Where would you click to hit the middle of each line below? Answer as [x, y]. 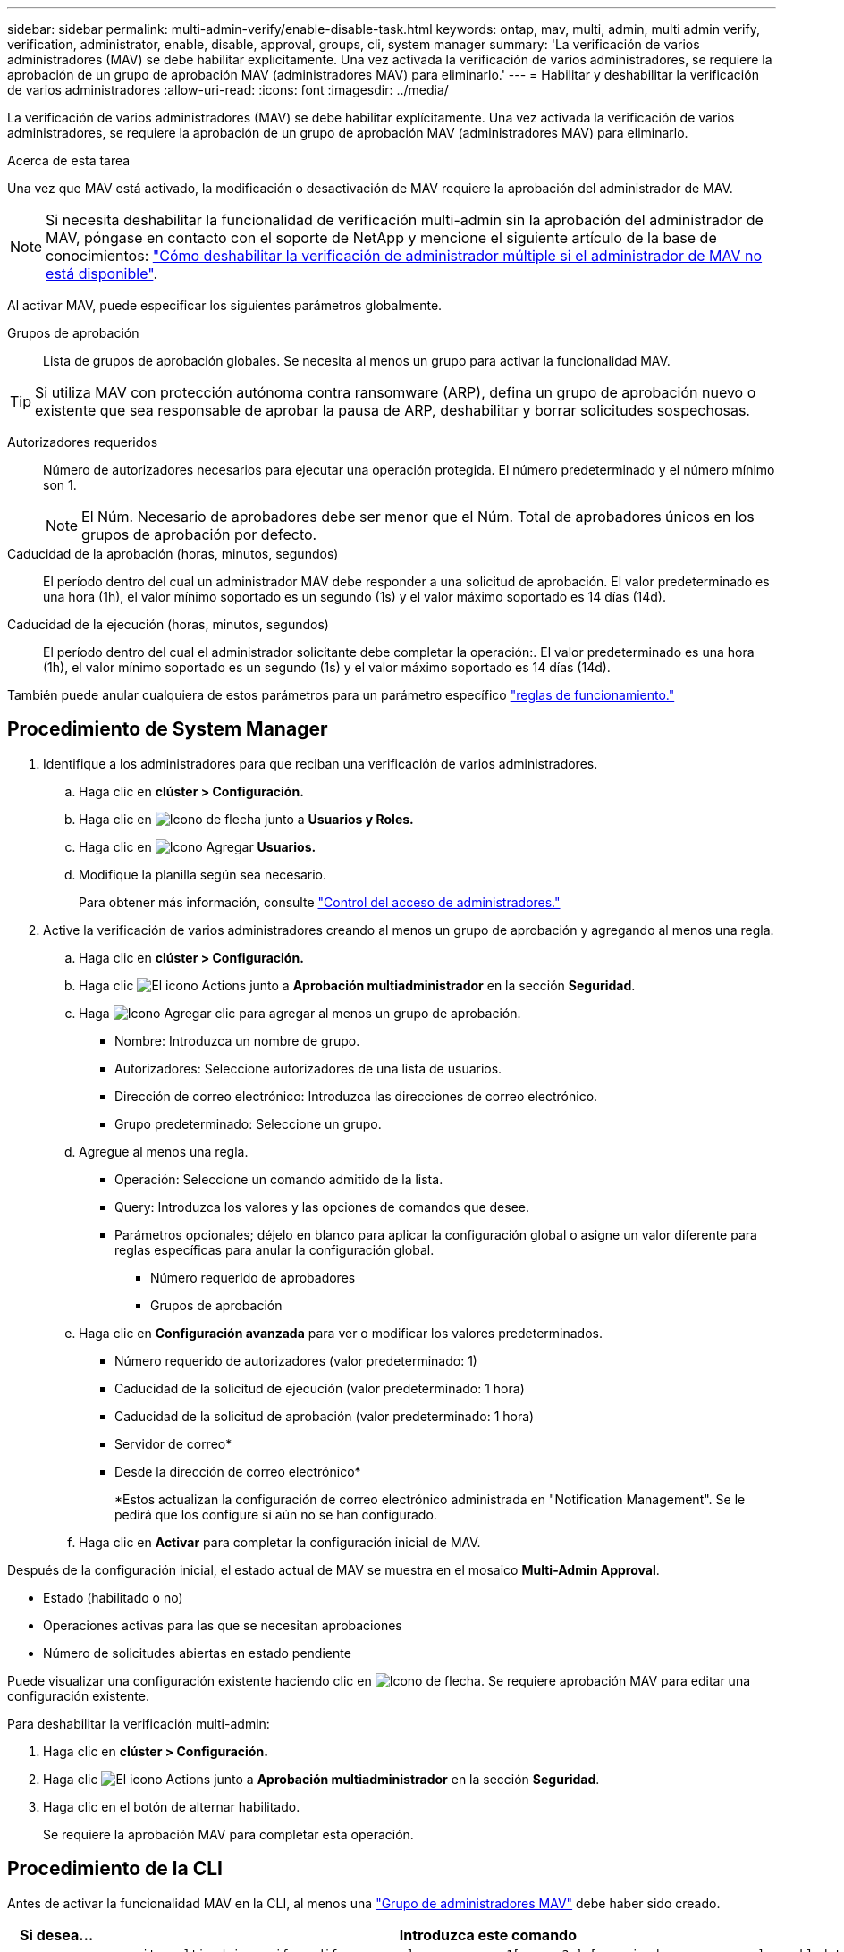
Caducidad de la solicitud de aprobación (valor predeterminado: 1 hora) [325, 1416]
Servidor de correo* [173, 1443]
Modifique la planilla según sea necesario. [203, 874]
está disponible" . [101, 273]
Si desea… [57, 1935]
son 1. [60, 485]
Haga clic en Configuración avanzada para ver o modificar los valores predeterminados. [341, 1333]
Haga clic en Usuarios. [198, 846]
